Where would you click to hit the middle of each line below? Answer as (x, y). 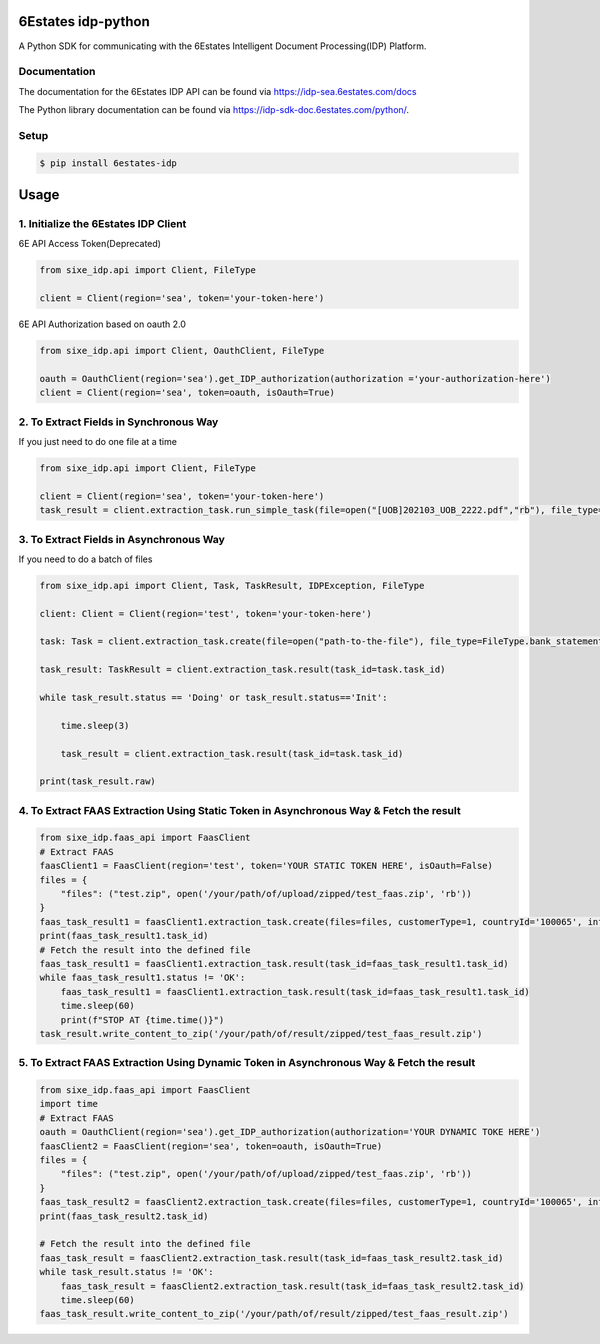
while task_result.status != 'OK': (126, 1272)
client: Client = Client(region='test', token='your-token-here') (205, 613)
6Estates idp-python (84, 21)
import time (69, 1104)
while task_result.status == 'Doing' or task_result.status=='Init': (213, 697)
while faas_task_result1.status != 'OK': (142, 978)
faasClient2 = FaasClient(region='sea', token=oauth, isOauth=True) (211, 1146)
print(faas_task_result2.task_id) (124, 1216)
